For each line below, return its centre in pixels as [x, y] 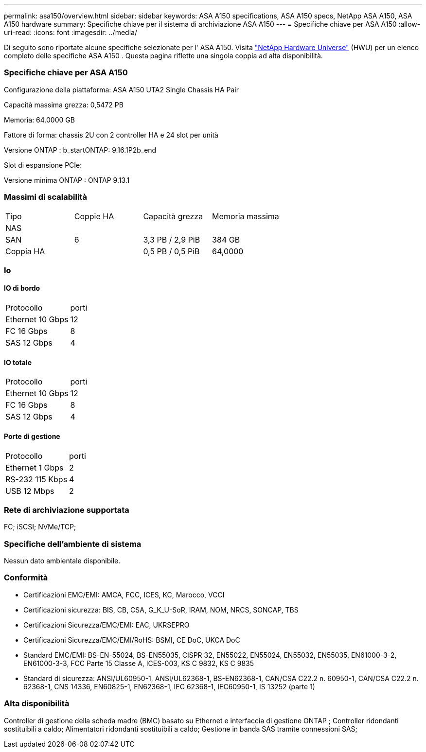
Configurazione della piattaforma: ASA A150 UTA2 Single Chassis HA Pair [121, 89]
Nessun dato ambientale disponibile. [62, 561]
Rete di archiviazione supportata [67, 510]
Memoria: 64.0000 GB [39, 120]
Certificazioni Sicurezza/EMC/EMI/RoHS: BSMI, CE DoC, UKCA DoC [132, 640]
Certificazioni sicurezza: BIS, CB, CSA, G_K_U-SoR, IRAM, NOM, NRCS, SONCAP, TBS [161, 610]
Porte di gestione [32, 436]
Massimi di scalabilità [45, 197]
